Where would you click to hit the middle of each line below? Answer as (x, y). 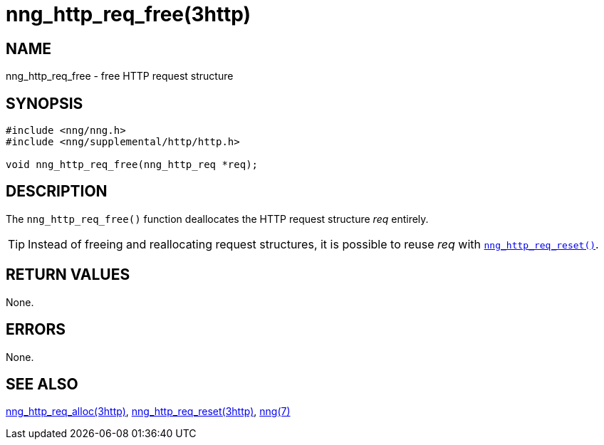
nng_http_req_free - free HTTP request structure (120, 76)
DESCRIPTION (57, 192)
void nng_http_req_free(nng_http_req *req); (132, 165)
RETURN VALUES (68, 275)
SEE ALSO (42, 384)
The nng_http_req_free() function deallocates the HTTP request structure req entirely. (217, 219)
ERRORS (36, 330)
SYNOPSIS (45, 103)
